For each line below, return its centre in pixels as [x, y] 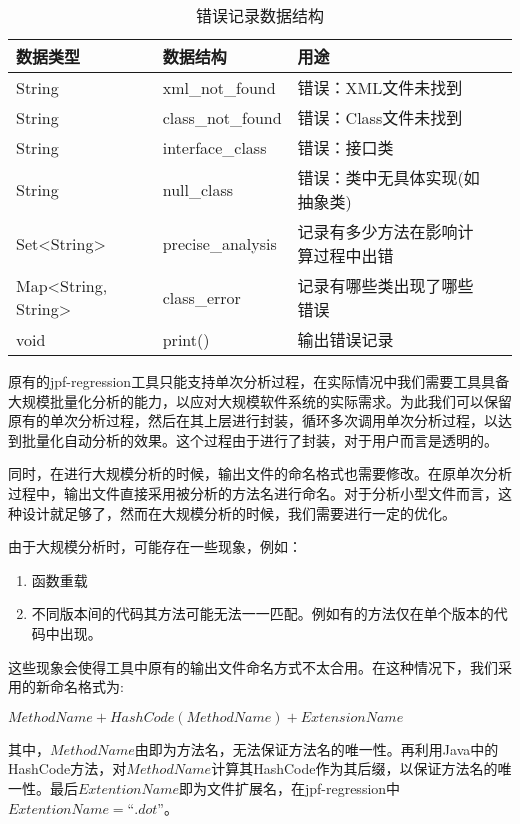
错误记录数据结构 [259, 15]
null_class [198, 189]
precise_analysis [219, 243]
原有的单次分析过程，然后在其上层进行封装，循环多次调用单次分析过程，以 [253, 420]
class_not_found [222, 117]
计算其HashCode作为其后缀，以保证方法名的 [354, 768]
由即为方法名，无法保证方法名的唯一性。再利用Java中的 [316, 748]
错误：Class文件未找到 [380, 117]
